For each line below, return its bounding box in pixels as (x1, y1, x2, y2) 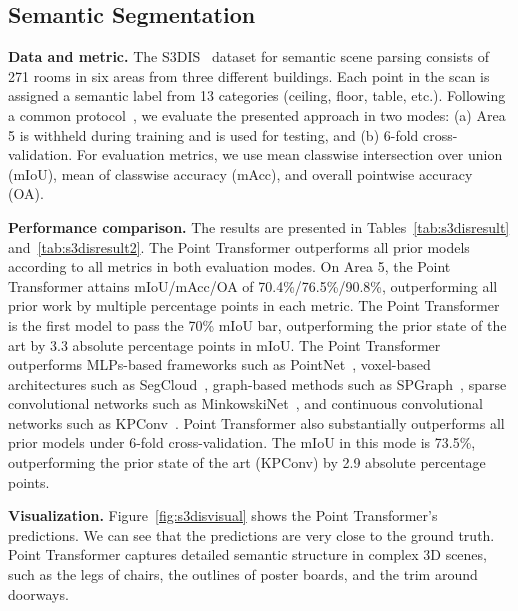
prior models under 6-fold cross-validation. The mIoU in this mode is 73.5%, (8, 432, 476, 453)
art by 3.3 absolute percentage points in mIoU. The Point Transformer (8, 334, 441, 355)
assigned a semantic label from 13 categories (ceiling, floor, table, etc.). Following (8, 85, 506, 106)
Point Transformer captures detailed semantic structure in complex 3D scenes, (8, 544, 487, 565)
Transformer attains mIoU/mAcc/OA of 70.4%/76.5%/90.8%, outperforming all (8, 275, 498, 296)
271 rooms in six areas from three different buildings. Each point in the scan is (8, 65, 490, 86)
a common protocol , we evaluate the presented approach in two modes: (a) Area (8, 104, 506, 125)
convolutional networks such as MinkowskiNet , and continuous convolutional (8, 393, 483, 414)
